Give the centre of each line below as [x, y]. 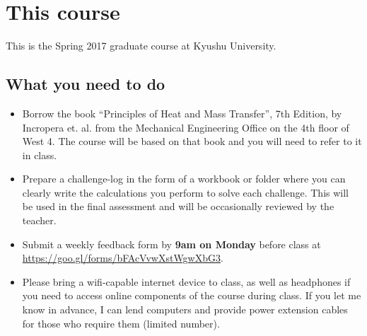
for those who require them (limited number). [121, 323]
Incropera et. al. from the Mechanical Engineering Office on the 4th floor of [186, 127]
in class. [40, 155]
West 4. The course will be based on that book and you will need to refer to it [192, 141]
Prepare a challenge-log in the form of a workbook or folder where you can [184, 179]
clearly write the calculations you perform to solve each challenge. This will [185, 192]
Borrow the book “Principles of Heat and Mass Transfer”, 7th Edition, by [182, 113]
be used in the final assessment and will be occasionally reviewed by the [178, 206]
